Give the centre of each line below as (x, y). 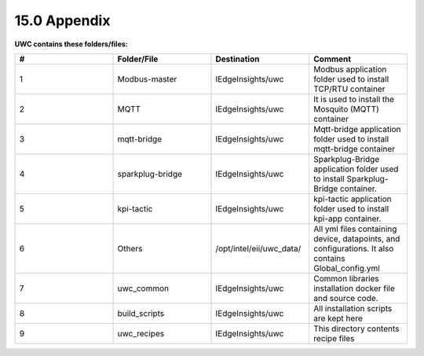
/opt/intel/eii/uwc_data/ (258, 248)
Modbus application (350, 69)
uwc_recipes (141, 333)
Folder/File (138, 59)
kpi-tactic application (352, 199)
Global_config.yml (346, 268)
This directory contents (356, 328)
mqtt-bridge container (354, 149)
